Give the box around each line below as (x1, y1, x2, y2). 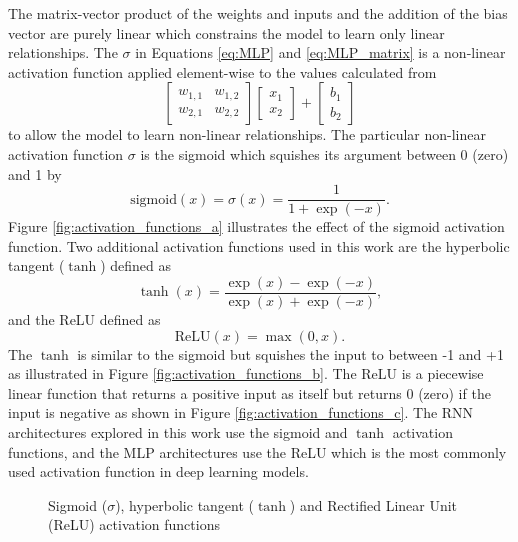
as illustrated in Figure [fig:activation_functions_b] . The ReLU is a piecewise (8, 363, 484, 384)
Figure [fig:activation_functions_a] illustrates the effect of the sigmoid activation (8, 216, 505, 237)
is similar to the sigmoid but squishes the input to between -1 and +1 (77, 343, 504, 364)
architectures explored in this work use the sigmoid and (8, 422, 348, 443)
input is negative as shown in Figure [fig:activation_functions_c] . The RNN (8, 402, 474, 423)
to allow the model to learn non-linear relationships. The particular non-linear (8, 124, 486, 145)
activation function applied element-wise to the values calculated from (8, 61, 437, 82)
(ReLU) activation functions (48, 514, 220, 535)
